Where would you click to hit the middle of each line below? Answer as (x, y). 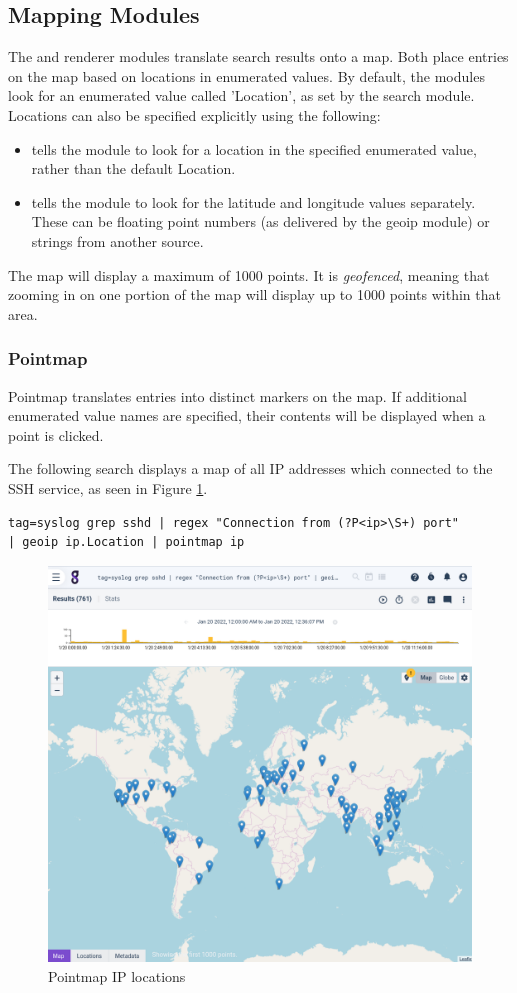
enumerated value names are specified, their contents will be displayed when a (247, 415)
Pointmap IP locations (117, 975)
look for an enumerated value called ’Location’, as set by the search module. (241, 95)
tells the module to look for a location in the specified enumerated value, (254, 148)
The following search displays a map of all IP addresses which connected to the (250, 468)
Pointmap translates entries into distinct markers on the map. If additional (237, 395)
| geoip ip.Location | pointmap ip (126, 542)
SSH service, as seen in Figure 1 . (108, 487)
